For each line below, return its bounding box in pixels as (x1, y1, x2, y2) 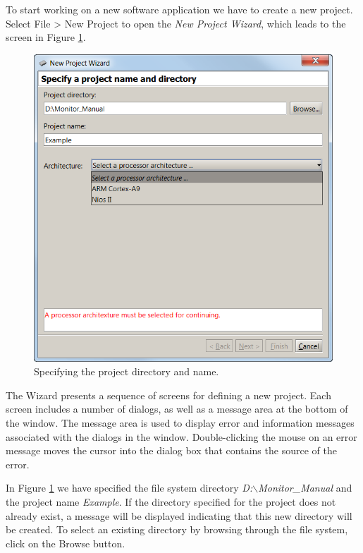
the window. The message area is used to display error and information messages (6, 415, 355, 430)
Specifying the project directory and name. (34, 364, 219, 379)
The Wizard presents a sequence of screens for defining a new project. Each (6, 387, 331, 402)
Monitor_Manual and (258, 480, 352, 495)
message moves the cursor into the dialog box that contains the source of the (6, 443, 337, 458)
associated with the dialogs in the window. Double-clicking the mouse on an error (6, 429, 357, 444)
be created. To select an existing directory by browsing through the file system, (6, 522, 348, 537)
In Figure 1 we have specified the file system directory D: (6, 480, 253, 495)
